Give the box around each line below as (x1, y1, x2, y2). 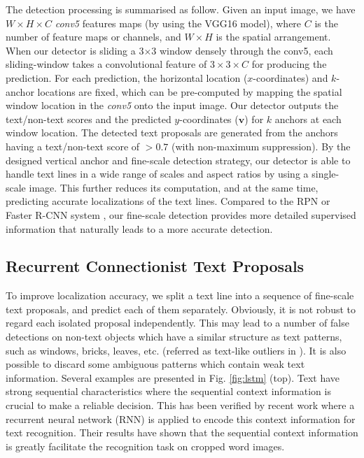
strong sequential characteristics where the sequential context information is (6, 384, 331, 399)
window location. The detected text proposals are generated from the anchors (6, 125, 338, 140)
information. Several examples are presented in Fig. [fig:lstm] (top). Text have (6, 370, 339, 385)
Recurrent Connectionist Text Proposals (6, 255, 304, 277)
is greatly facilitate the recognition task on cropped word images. (6, 438, 285, 453)
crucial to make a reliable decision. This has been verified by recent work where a (6, 398, 355, 413)
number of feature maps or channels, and (6, 29, 181, 44)
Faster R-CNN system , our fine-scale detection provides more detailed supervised (6, 207, 356, 222)
